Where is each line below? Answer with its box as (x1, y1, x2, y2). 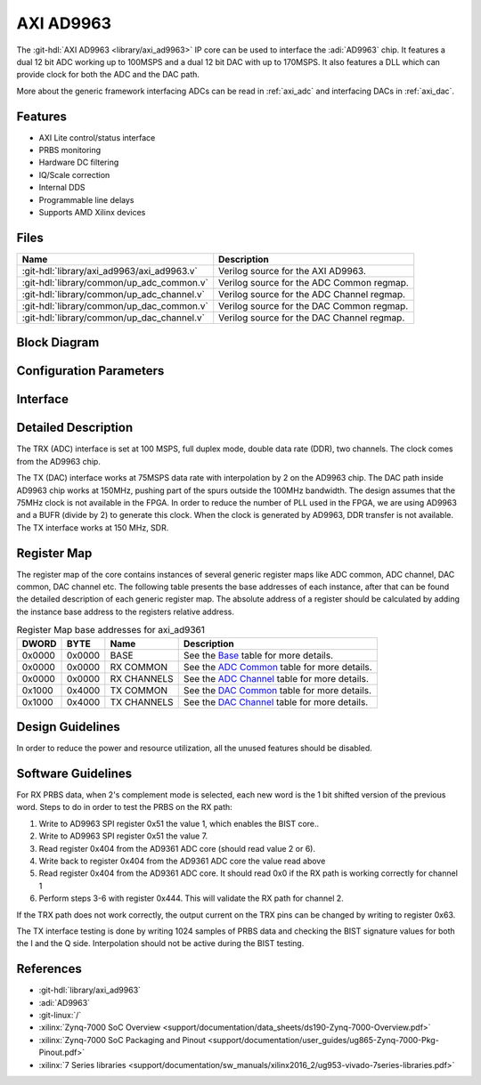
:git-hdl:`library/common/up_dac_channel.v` (21, 312, 205, 324)
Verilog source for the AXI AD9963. (218, 264, 367, 277)
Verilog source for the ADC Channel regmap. (218, 287, 405, 300)
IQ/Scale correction (38, 169, 110, 180)
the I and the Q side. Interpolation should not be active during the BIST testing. (16, 938, 305, 949)
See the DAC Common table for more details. (183, 684, 372, 696)
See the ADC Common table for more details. (183, 660, 373, 673)
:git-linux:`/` (38, 1010, 82, 1021)
